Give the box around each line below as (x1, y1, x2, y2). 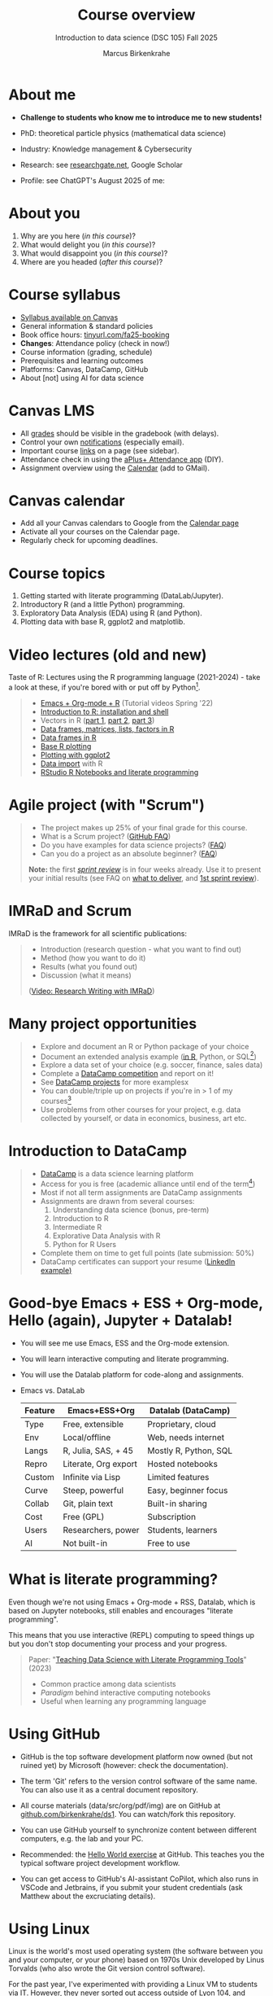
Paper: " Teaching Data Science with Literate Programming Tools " (28, 1654, 248, 1664)
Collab (24, 1498, 50, 1509)
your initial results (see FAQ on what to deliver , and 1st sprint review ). (28, 873, 259, 882)
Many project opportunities (8, 1015, 197, 1033)
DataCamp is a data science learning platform (40, 1169, 194, 1179)
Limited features (147, 1471, 210, 1482)
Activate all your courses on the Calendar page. (19, 527, 180, 536)
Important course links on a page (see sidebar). (19, 445, 180, 455)
